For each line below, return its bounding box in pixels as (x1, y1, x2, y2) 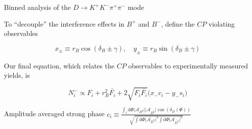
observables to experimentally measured (128, 60, 248, 70)
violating (208, 18, 235, 29)
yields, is (4, 70, 30, 80)
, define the (161, 18, 195, 29)
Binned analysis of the (4, 2, 71, 12)
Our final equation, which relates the (4, 60, 114, 70)
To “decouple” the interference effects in (4, 18, 125, 29)
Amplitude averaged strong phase (4, 108, 105, 119)
